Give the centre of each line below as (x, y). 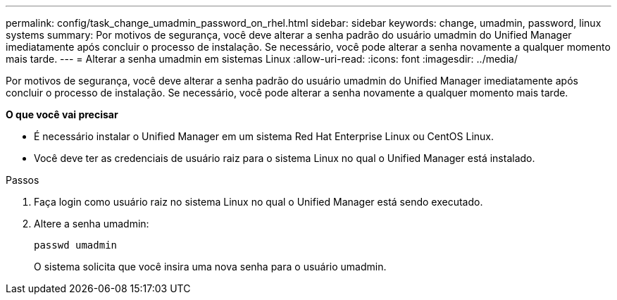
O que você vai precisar (62, 114)
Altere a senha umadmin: (92, 224)
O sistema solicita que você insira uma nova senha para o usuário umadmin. (210, 267)
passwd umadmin (76, 245)
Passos (23, 180)
